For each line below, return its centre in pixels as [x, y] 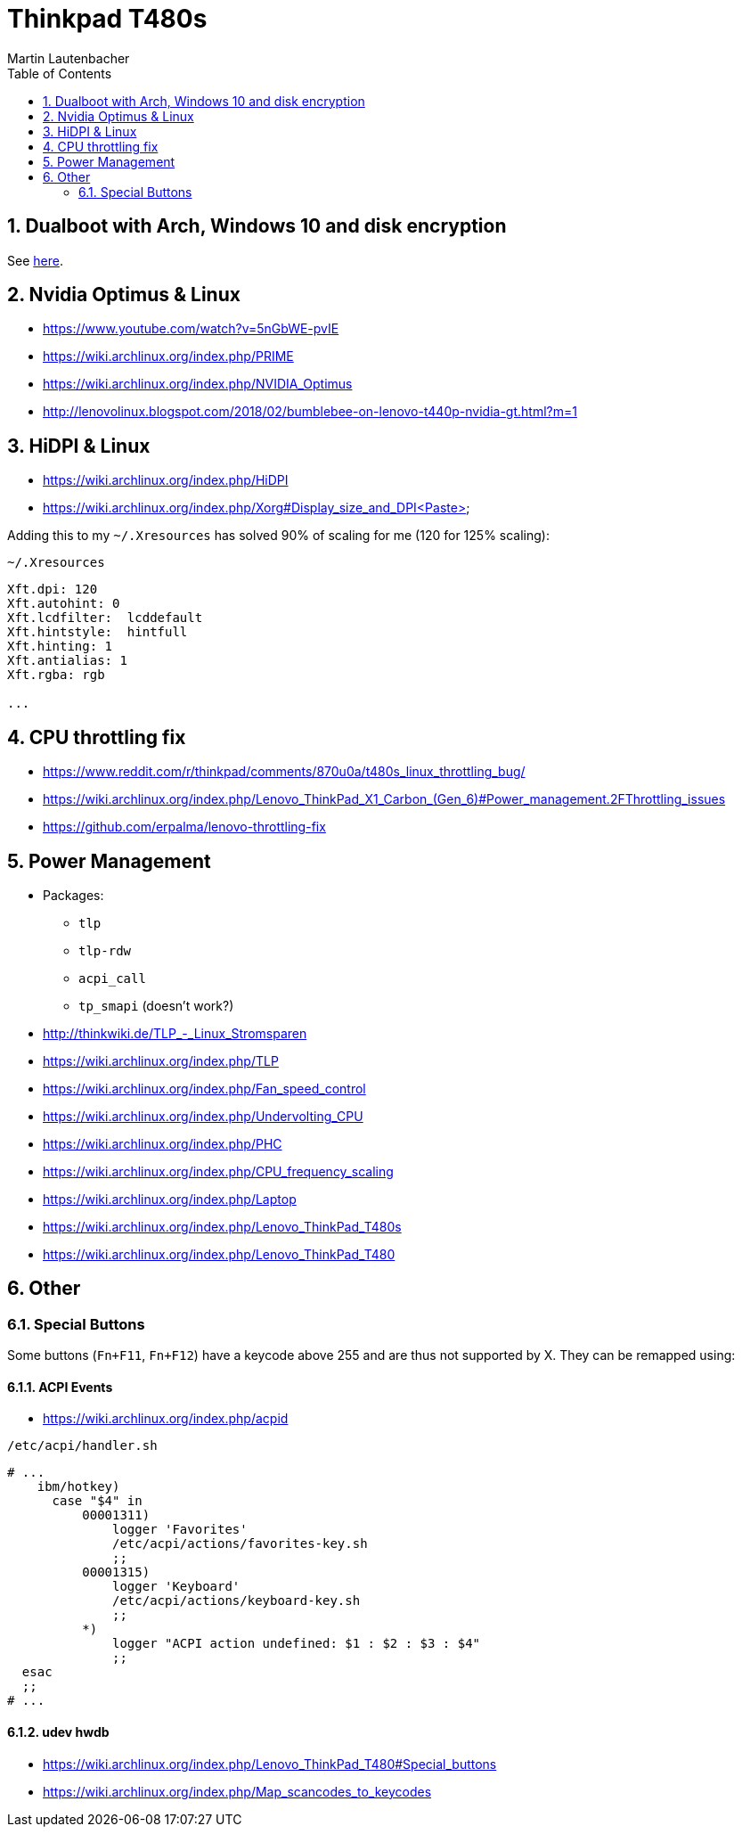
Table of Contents [60, 73]
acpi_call [112, 978]
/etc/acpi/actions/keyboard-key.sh [236, 1601]
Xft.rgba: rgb [56, 675]
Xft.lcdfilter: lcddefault [105, 618]
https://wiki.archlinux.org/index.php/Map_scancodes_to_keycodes [237, 1791]
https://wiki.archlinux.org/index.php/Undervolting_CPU [203, 1116]
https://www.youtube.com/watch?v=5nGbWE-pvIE [191, 329]
